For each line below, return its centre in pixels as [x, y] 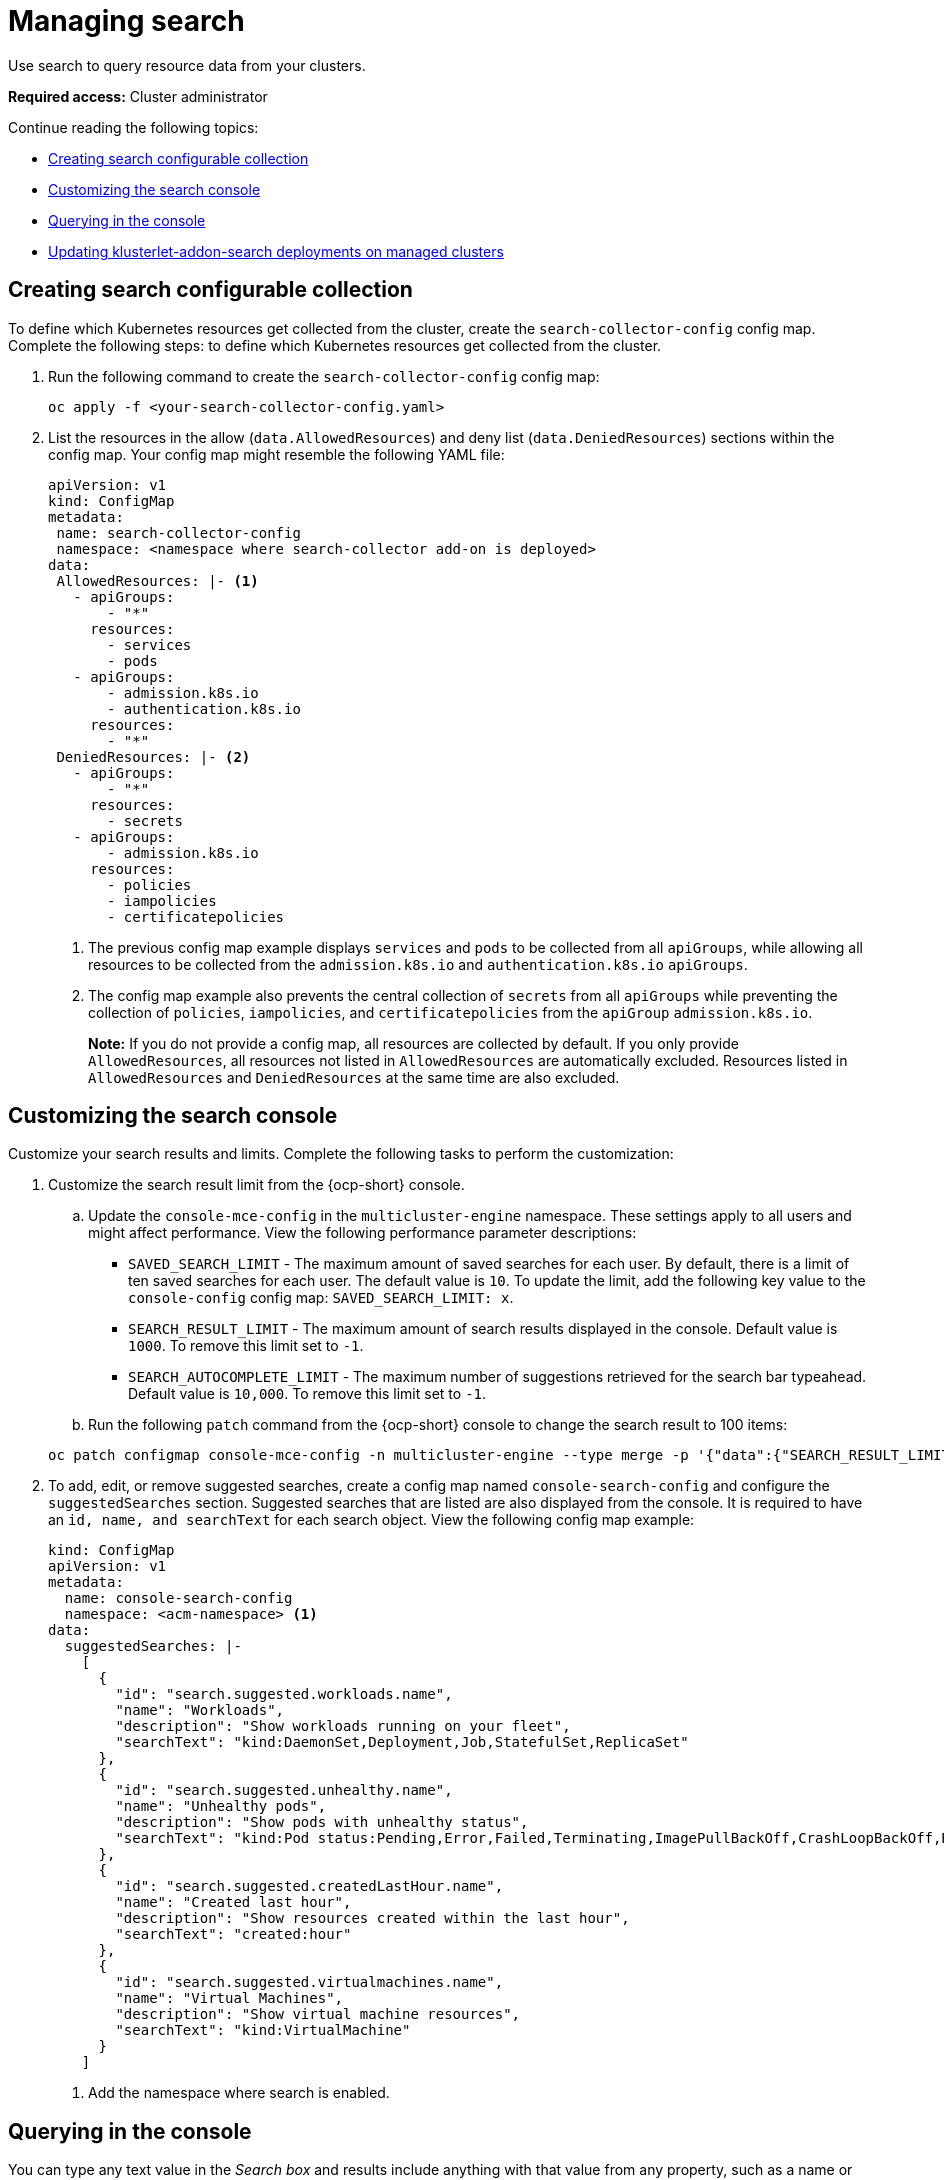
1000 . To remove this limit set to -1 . [246, 1346]
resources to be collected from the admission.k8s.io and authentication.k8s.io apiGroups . [418, 964]
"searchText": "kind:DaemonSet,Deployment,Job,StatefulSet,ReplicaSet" [402, 1742]
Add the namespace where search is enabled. [239, 2093]
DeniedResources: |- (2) [153, 756]
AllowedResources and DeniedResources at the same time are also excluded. [354, 1077]
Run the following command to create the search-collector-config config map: [324, 376]
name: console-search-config [178, 1598]
